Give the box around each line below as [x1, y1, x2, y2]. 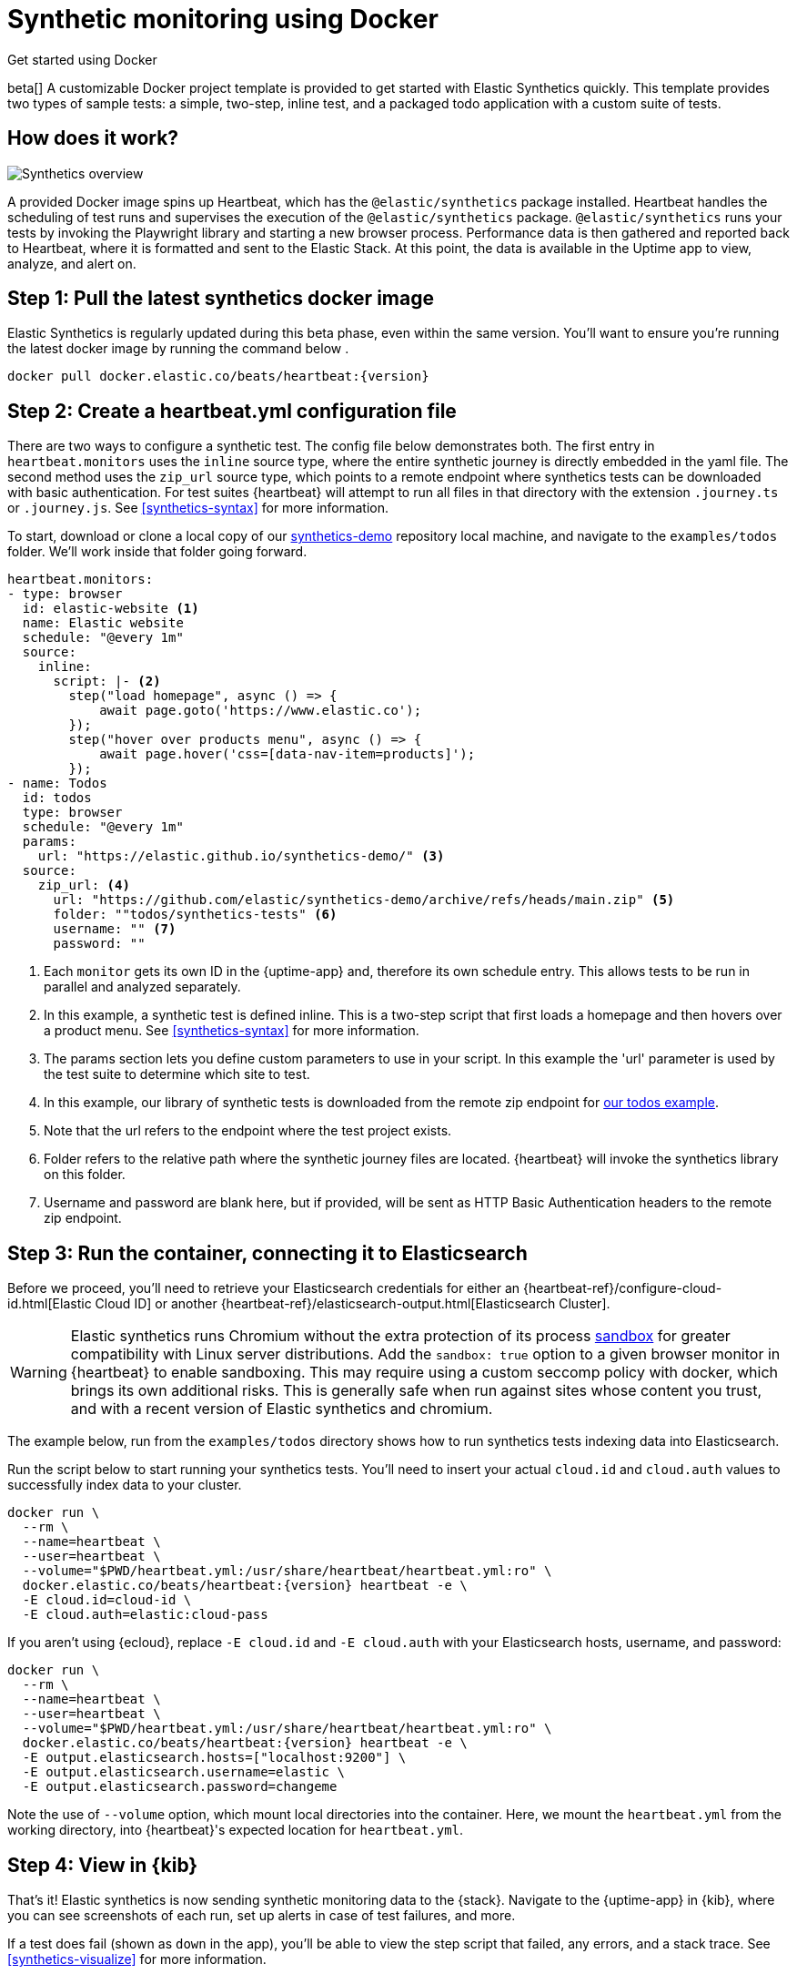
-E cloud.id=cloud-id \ [22, 1592, 192, 1608]
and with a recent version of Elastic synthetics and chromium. [70, 1399, 493, 1419]
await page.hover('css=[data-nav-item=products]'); [99, 747, 476, 762]
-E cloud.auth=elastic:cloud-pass [22, 1607, 268, 1623]
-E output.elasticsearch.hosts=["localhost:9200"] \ [22, 1750, 407, 1765]
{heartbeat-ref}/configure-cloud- [522, 1280, 722, 1297]
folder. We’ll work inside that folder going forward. [7, 544, 308, 560]
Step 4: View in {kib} [7, 1853, 198, 1877]
